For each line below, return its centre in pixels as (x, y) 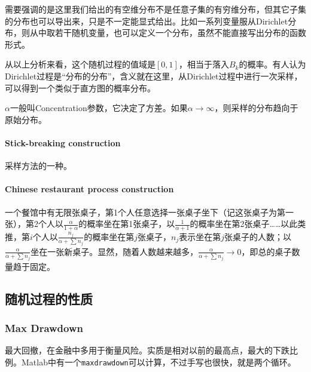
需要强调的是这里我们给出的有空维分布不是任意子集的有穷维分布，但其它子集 (155, 9)
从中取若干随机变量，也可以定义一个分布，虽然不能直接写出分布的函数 (168, 33)
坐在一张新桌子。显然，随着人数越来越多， (115, 251)
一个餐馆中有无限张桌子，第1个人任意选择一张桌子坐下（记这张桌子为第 (145, 212)
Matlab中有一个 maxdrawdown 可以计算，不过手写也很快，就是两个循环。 (158, 362)
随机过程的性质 (49, 298)
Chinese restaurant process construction (89, 189)
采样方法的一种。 (38, 166)
